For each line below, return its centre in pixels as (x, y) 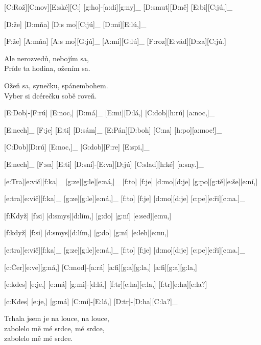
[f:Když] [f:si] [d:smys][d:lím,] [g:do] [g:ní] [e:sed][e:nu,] (88, 215)
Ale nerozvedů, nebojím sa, (46, 58)
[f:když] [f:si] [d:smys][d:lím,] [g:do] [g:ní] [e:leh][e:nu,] (86, 232)
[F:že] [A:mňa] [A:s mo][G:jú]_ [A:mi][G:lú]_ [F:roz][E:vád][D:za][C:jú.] (115, 41)
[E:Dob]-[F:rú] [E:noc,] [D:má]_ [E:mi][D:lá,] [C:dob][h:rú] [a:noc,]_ (110, 113)
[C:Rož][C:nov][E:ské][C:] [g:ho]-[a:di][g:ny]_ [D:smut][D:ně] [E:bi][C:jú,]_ (118, 7)
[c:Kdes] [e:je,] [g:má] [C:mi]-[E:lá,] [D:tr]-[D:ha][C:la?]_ (91, 301)
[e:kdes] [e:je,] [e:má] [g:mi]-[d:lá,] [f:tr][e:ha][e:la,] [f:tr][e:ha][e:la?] (106, 284)
